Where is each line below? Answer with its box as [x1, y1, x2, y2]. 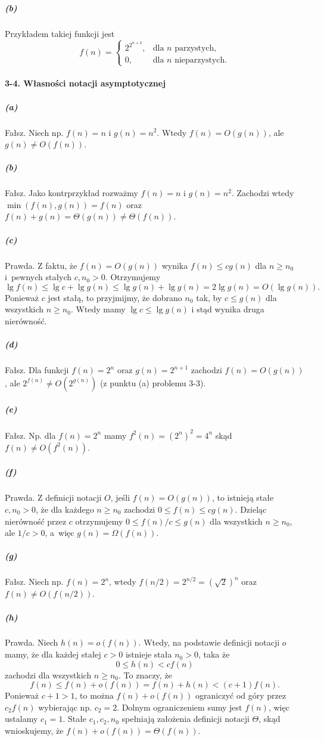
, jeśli [110, 491, 130, 504]
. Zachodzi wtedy [231, 187, 294, 199]
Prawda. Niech [5, 636, 58, 649]
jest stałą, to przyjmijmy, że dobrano [48, 291, 182, 303]
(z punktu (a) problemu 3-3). [99, 376, 206, 389]
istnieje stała [125, 648, 172, 661]
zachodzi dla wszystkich [5, 668, 92, 681]
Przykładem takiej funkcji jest [5, 27, 115, 39]
